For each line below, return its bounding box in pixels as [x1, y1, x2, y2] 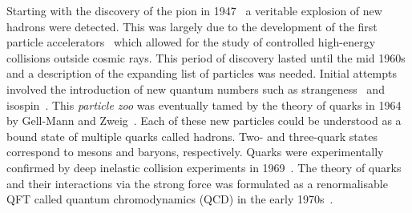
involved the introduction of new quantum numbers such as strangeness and [6, 80, 385, 97]
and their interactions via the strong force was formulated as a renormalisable [6, 175, 388, 191]
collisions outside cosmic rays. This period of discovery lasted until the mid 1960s [6, 49, 406, 66]
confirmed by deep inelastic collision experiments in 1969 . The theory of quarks [6, 159, 402, 175]
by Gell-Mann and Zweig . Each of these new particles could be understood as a [6, 112, 402, 129]
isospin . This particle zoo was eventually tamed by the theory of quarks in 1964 [6, 96, 402, 113]
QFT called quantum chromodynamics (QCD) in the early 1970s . [6, 191, 333, 207]
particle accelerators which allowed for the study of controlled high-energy [6, 34, 376, 50]
